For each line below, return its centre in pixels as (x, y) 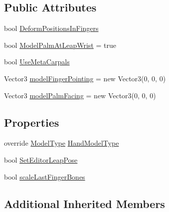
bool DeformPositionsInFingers (51, 28)
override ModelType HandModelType (62, 143)
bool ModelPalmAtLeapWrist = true (60, 45)
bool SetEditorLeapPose (41, 159)
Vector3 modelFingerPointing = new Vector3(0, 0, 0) (85, 78)
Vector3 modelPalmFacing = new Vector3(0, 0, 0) (80, 95)
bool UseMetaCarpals (37, 62)
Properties (32, 122)
